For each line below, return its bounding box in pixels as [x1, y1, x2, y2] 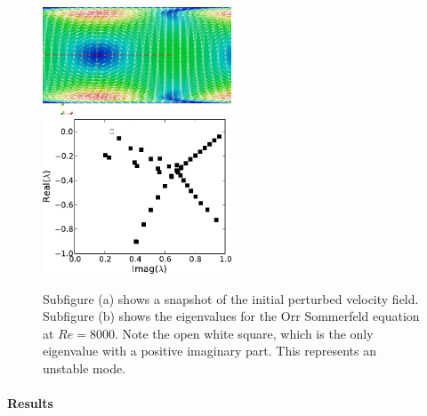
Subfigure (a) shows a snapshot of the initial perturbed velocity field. [43, 289, 419, 308]
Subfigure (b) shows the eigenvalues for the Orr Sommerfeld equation [43, 307, 420, 325]
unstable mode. [43, 358, 126, 377]
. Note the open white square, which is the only [114, 324, 374, 342]
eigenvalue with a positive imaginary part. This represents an [43, 341, 376, 360]
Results [7, 394, 53, 412]
